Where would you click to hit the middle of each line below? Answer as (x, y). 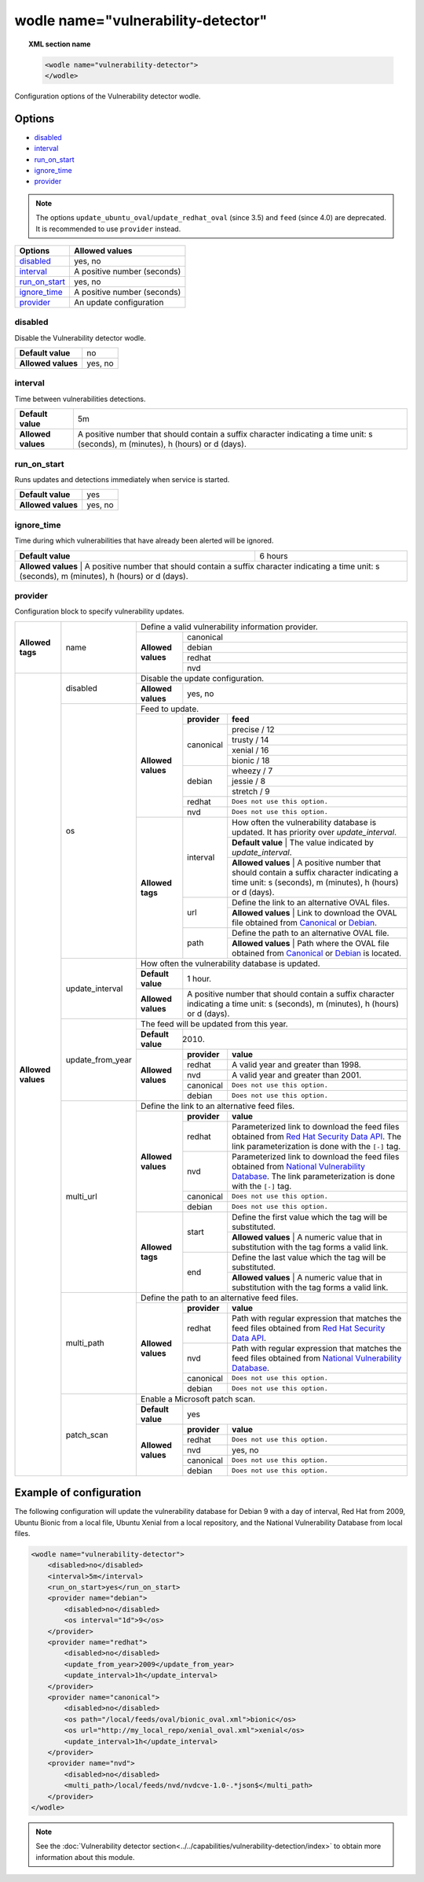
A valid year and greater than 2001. (297, 1075)
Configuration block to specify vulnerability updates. (99, 611)
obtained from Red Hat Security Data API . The (317, 1136)
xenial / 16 (250, 749)
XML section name (60, 44)
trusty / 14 (250, 739)
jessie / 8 (249, 781)
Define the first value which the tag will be (310, 1217)
